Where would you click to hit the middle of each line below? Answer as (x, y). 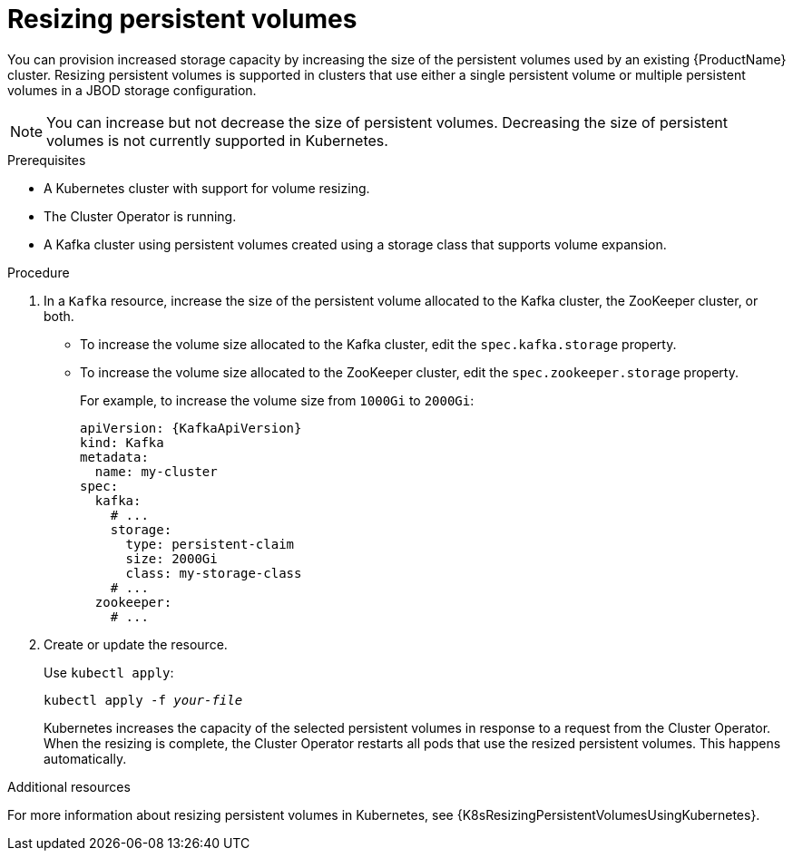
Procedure (39, 272)
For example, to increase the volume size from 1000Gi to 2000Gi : (277, 400)
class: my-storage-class (214, 573)
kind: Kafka (122, 442)
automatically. (85, 758)
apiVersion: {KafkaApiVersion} (191, 428)
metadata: (114, 457)
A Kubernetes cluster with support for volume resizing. (207, 188)
